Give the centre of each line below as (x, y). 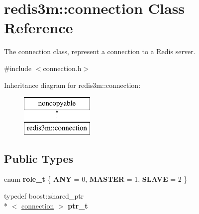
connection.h (62, 68)
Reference (39, 28)
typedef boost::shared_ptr (44, 196)
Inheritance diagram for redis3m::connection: (72, 85)
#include (18, 68)
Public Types (39, 158)
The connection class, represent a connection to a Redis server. (100, 51)
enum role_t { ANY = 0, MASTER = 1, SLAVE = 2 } (96, 179)
